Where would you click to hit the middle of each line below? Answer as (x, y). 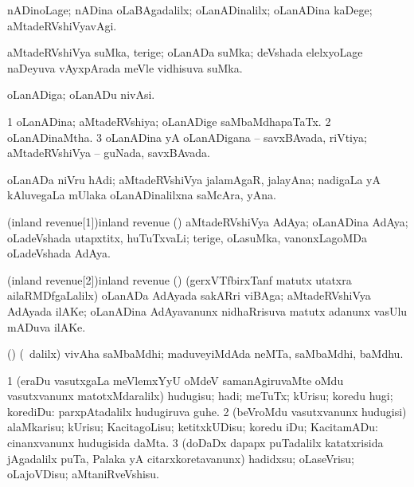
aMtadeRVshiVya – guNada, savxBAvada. (109, 153)
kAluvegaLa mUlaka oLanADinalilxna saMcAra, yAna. (142, 195)
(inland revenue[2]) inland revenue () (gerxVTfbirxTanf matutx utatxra (180, 279)
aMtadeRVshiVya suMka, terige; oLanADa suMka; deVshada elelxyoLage (185, 52)
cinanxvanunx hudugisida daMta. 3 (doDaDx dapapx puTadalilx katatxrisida (195, 443)
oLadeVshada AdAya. (59, 253)
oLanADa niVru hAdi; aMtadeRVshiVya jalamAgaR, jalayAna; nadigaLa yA (194, 179)
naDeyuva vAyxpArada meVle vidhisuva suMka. (125, 67)
